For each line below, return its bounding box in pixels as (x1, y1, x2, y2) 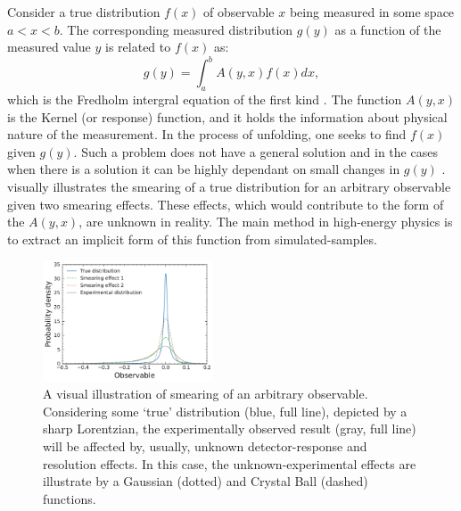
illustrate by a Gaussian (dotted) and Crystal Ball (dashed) (43, 472, 368, 490)
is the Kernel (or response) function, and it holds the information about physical (7, 107, 448, 126)
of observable (203, 3, 275, 21)
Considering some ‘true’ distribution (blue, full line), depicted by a (43, 401, 407, 420)
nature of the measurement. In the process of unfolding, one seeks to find (7, 125, 407, 144)
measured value (7, 37, 91, 56)
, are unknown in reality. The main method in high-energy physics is (78, 212, 453, 231)
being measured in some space (289, 3, 455, 21)
